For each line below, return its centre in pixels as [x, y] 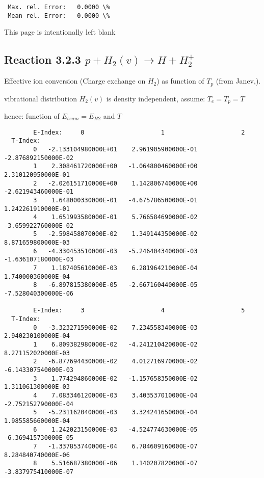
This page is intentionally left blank [60, 32]
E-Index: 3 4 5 [139, 311]
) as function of [180, 81]
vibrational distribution [41, 98]
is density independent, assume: [156, 98]
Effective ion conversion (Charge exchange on [75, 81]
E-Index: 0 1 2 [139, 132]
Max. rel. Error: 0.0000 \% [59, 7]
